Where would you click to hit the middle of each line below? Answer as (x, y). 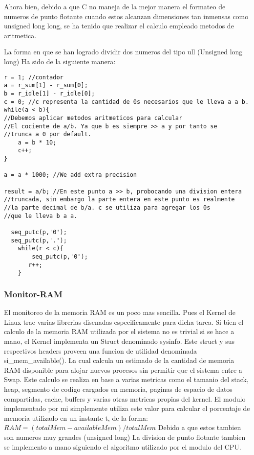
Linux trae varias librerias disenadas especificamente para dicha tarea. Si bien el (124, 322)
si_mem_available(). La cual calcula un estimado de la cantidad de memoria (119, 360)
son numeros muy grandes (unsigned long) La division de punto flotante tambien (125, 437)
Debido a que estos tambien (200, 427)
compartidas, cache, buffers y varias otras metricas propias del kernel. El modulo (125, 398)
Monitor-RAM (33, 294)
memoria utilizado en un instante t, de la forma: (76, 418)
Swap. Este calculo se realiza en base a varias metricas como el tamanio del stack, (126, 379)
